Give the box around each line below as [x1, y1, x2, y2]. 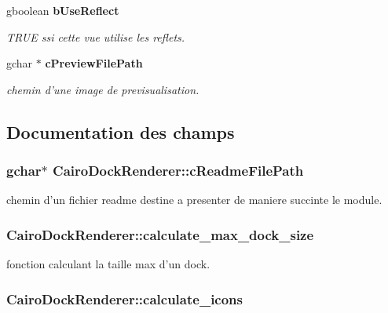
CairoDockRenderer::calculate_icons [6, 289, 243, 308]
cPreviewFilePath [45, 55, 143, 71]
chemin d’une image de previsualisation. [6, 81, 199, 97]
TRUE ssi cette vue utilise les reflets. [6, 28, 185, 45]
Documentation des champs [6, 119, 235, 144]
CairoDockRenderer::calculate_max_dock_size [6, 224, 314, 244]
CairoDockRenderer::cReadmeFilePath [53, 161, 304, 180]
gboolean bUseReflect [6, 2, 119, 18]
